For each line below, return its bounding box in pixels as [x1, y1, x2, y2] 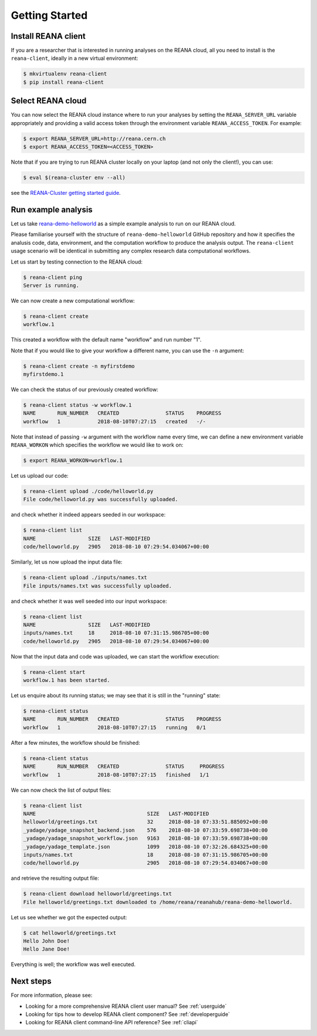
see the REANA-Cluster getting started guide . [11, 190, 121, 197]
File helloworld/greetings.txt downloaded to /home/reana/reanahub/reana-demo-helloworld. [23, 899, 293, 905]
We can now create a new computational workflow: [11, 297, 135, 304]
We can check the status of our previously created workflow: [11, 386, 158, 393]
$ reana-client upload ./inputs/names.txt [23, 574, 147, 581]
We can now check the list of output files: [11, 787, 112, 794]
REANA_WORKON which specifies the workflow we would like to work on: [11, 441, 184, 448]
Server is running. [23, 282, 79, 289]
